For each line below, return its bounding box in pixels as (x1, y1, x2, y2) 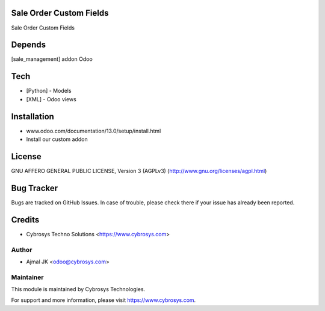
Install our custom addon (26, 136, 88, 143)
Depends (11, 40, 46, 50)
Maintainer (11, 273, 44, 281)
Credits (11, 215, 40, 225)
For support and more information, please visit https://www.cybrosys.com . (11, 297, 196, 304)
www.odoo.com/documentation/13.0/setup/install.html (26, 127, 161, 134)
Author (11, 245, 32, 254)
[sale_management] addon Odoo (11, 55, 93, 63)
